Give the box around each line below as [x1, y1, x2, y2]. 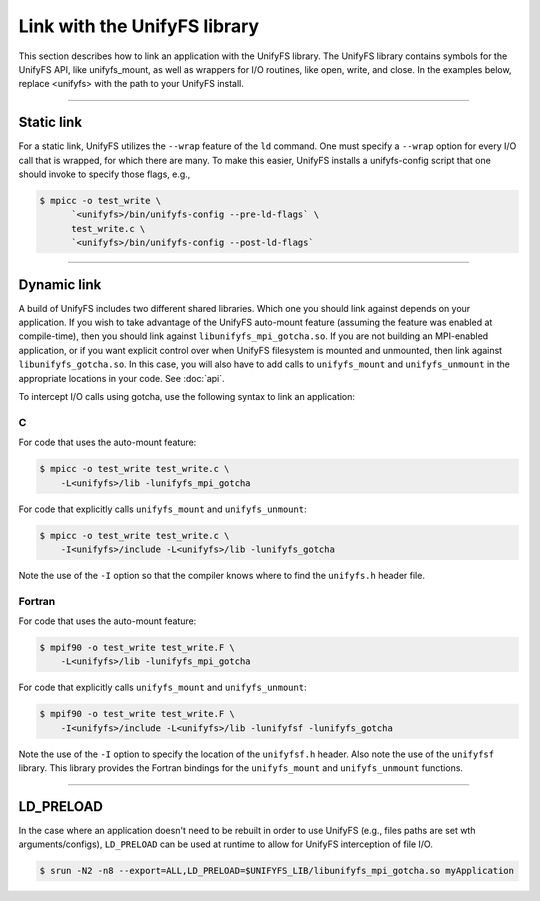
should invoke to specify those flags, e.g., [18, 168, 191, 180]
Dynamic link [18, 276, 102, 293]
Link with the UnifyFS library [18, 15, 260, 37]
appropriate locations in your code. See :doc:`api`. [18, 372, 225, 384]
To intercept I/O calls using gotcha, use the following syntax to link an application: [18, 391, 355, 403]
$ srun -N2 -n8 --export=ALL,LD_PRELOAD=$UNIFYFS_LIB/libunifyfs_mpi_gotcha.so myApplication [39, 865, 515, 877]
